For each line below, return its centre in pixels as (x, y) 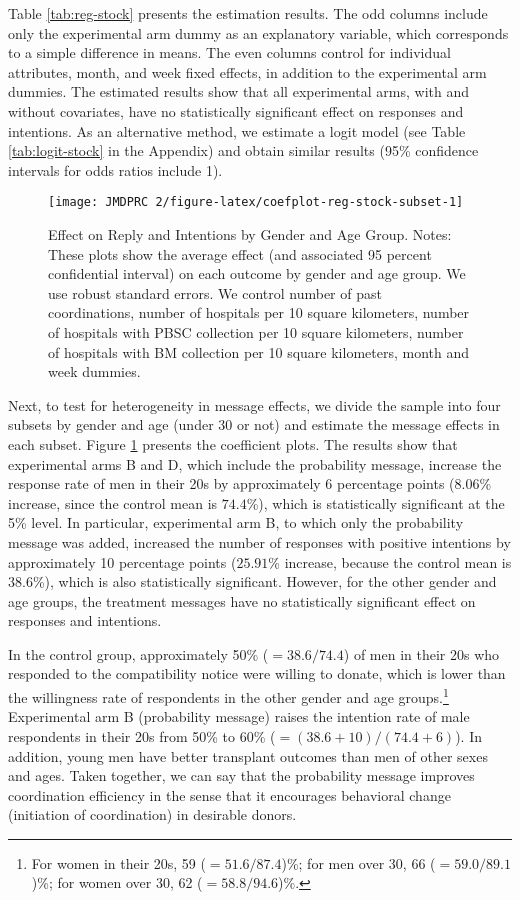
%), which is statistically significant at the (375, 502)
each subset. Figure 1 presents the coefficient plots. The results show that (233, 443)
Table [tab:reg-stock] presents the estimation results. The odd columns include (248, 13)
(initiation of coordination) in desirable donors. (152, 814)
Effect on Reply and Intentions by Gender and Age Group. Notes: (250, 234)
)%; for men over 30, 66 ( (358, 862)
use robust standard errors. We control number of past (215, 292)
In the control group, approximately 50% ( (138, 653)
